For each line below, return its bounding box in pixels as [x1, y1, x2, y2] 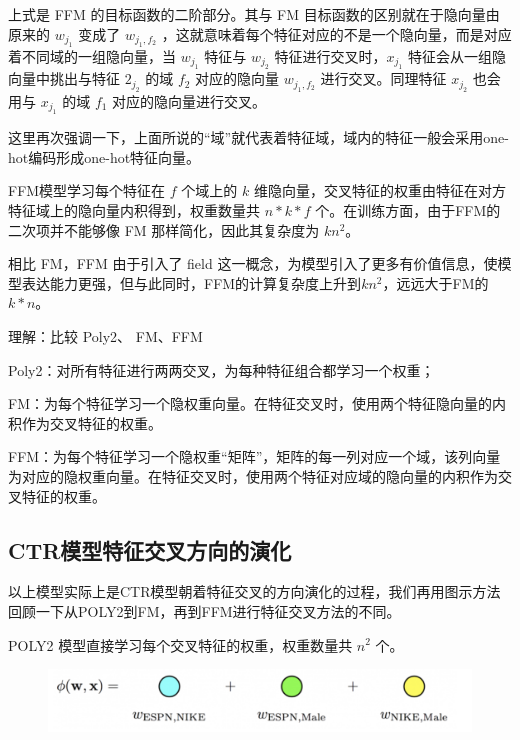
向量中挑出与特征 [8, 68, 120, 89]
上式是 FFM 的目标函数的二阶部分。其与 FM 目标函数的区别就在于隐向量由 [8, 4, 500, 24]
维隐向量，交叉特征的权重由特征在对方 [253, 180, 506, 201]
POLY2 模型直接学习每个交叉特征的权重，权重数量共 [8, 634, 353, 655]
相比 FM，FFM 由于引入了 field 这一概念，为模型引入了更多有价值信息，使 [8, 253, 498, 274]
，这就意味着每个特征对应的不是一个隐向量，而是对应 [161, 23, 512, 44]
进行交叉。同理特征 [320, 68, 447, 89]
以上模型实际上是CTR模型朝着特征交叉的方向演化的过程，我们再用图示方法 [8, 581, 501, 602]
